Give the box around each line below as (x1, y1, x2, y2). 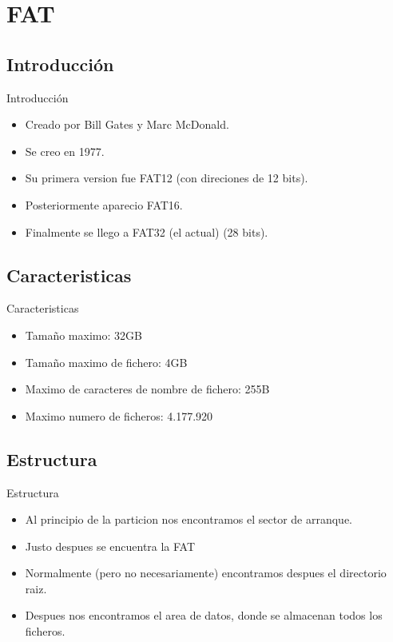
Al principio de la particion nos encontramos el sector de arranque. (25, 511, 352, 528)
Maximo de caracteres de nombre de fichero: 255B (25, 381, 270, 397)
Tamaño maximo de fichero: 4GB (25, 353, 188, 370)
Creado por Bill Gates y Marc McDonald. (25, 116, 229, 133)
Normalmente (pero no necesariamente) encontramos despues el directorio (25, 564, 387, 581)
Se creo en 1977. (25, 142, 105, 159)
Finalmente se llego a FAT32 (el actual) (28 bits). (25, 223, 268, 240)
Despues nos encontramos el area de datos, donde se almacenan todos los (25, 607, 383, 624)
